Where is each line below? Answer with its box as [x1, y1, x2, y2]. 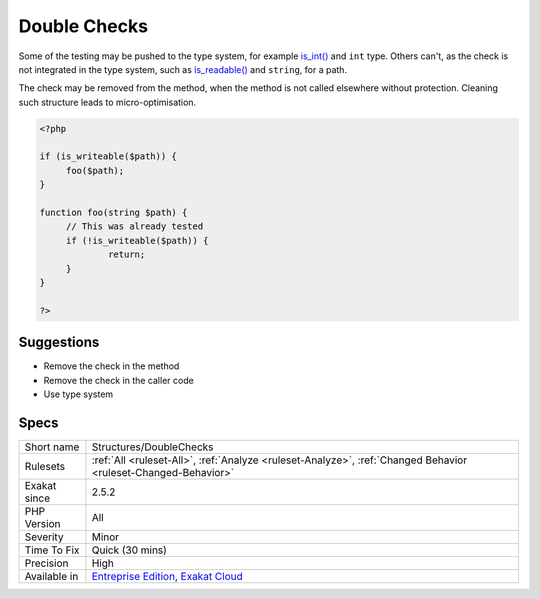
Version [24, 516, 61, 530]
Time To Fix [24, 543, 80, 557]
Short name [24, 440, 80, 454]
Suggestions [18, 334, 100, 351]
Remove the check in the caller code [43, 374, 194, 386]
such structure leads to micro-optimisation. [18, 96, 197, 108]
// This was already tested [65, 221, 204, 232]
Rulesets [24, 459, 65, 473]
